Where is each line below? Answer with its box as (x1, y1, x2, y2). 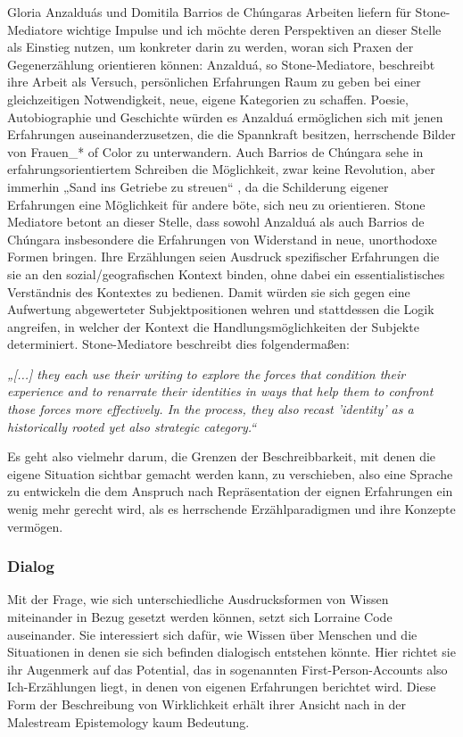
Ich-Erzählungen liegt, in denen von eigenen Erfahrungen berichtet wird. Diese (7, 677, 436, 696)
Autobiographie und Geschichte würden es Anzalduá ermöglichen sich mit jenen (7, 107, 443, 126)
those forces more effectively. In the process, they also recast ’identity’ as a (7, 400, 414, 418)
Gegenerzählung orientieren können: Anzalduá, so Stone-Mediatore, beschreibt (7, 54, 435, 73)
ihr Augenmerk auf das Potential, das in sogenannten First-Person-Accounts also (7, 659, 448, 678)
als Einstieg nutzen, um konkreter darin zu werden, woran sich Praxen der (7, 37, 414, 56)
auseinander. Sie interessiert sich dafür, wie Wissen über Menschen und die (7, 625, 418, 643)
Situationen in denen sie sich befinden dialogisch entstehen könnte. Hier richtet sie (7, 642, 456, 661)
